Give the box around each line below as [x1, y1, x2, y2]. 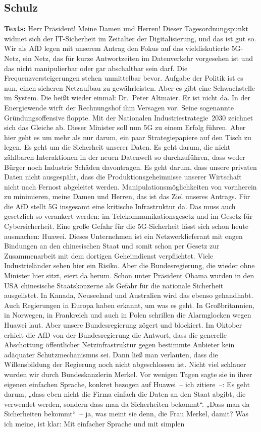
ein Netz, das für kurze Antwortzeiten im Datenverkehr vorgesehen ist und [22, 52, 253, 63]
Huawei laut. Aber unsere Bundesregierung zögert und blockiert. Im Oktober [4, 320, 242, 330]
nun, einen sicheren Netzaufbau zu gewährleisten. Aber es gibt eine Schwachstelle [4, 82, 255, 93]
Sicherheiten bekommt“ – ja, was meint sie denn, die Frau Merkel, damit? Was [4, 408, 248, 419]
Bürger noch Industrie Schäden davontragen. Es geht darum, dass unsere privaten [4, 161, 257, 172]
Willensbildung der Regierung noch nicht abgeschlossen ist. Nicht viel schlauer [4, 359, 246, 369]
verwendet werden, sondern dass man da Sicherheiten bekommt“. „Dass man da [4, 398, 250, 409]
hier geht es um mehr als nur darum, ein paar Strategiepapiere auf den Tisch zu [4, 132, 251, 142]
